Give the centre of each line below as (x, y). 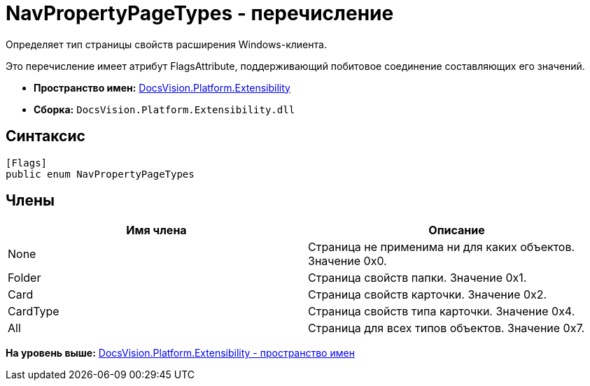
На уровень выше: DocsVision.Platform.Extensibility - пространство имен (180, 353)
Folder (24, 278)
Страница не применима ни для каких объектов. (442, 247)
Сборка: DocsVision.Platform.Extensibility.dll (164, 109)
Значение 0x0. (347, 261)
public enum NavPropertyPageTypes (100, 174)
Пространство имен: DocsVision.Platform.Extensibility (162, 87)
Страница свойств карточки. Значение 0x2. (428, 295)
